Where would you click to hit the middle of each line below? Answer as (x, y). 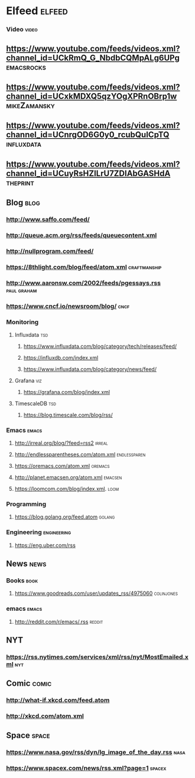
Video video (22, 30)
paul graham (22, 290)
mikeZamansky (30, 105)
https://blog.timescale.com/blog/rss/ (68, 415)
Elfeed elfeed (37, 11)
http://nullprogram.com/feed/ (50, 251)
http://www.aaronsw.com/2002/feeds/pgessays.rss (84, 283)
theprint (20, 182)
